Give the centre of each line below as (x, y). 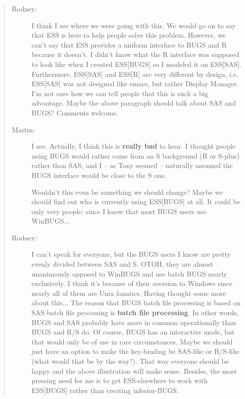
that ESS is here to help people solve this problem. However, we (128, 35)
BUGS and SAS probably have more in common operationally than (134, 322)
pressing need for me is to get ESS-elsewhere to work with (120, 380)
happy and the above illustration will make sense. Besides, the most (134, 370)
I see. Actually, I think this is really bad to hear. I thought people (133, 146)
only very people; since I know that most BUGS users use (119, 211)
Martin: (23, 129)
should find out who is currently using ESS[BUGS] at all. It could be (136, 201)
